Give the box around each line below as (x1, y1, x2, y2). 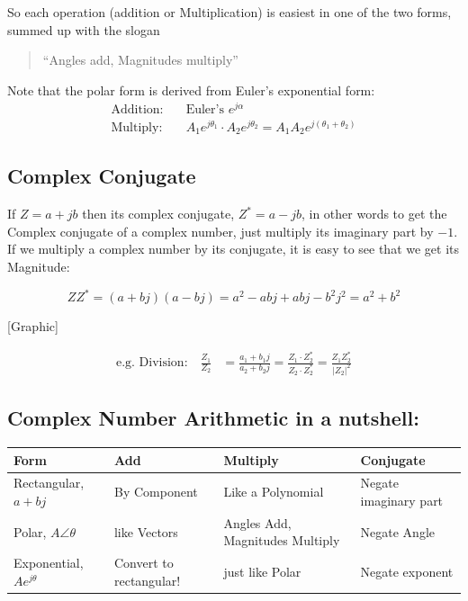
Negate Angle (360, 522, 436, 541)
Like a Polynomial (223, 482, 324, 501)
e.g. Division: (115, 356, 188, 370)
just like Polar (223, 562, 301, 581)
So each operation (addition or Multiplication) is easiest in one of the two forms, (7, 3, 452, 21)
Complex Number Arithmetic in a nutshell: (7, 404, 419, 432)
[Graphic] (7, 317, 58, 336)
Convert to (113, 553, 174, 572)
